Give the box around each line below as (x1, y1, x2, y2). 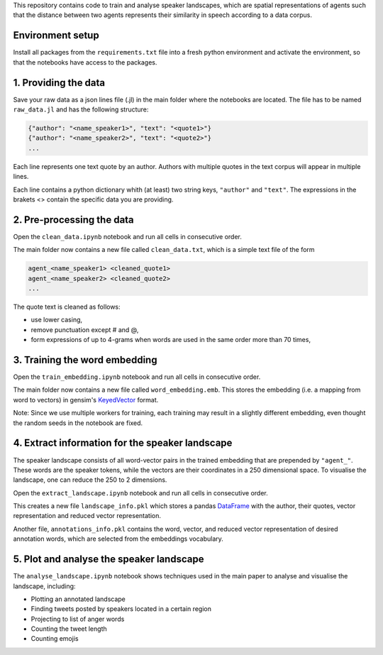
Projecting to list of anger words (30, 615, 125, 623)
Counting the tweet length (30, 624, 107, 633)
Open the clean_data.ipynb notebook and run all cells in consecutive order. (13, 232, 243, 241)
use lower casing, (30, 316, 83, 324)
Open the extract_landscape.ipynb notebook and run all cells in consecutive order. (13, 488, 269, 497)
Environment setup (13, 29, 99, 42)
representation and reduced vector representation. (13, 512, 162, 520)
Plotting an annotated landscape (30, 595, 126, 603)
